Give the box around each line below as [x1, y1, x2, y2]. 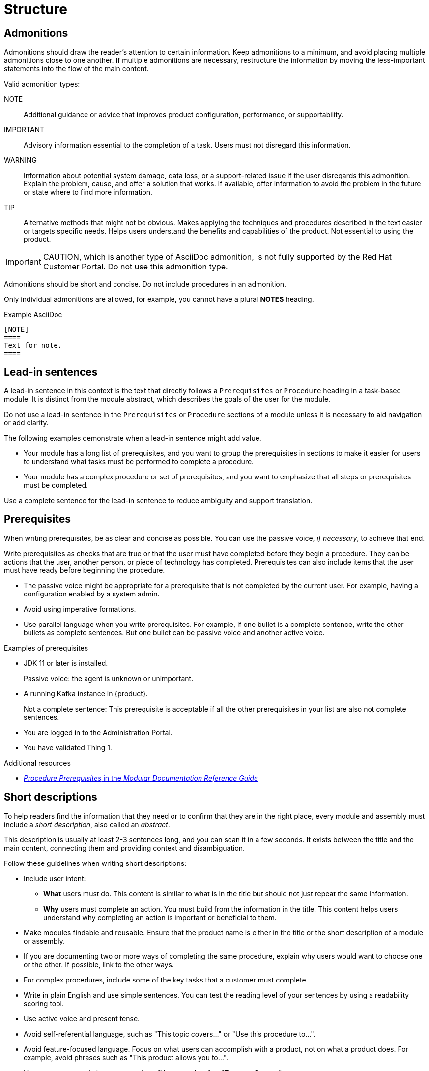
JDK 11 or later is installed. [24, 658, 108, 667]
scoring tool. [24, 999, 64, 1008]
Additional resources [4, 758, 71, 767]
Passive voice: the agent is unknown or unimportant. [24, 674, 194, 683]
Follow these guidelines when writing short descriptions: [4, 859, 187, 867]
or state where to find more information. [24, 188, 153, 197]
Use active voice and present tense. [24, 1014, 140, 1023]
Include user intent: [24, 874, 86, 883]
